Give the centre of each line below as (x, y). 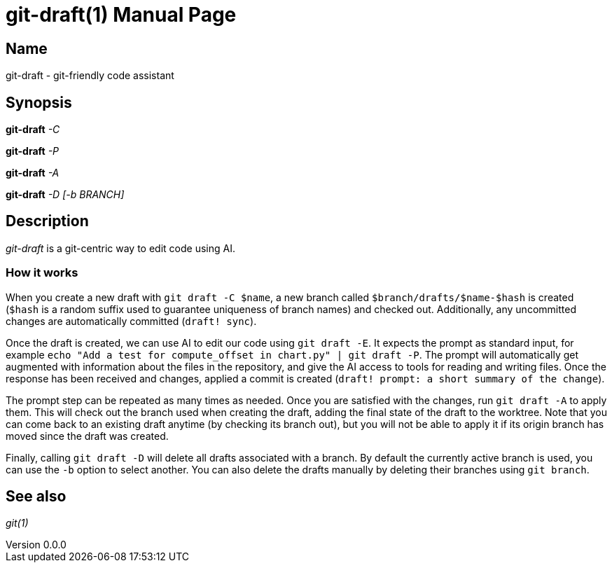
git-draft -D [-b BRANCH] (65, 195)
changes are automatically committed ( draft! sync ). (131, 321)
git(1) (17, 523)
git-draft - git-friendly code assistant (90, 76)
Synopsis (39, 102)
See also (36, 497)
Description (47, 221)
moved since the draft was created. (87, 436)
